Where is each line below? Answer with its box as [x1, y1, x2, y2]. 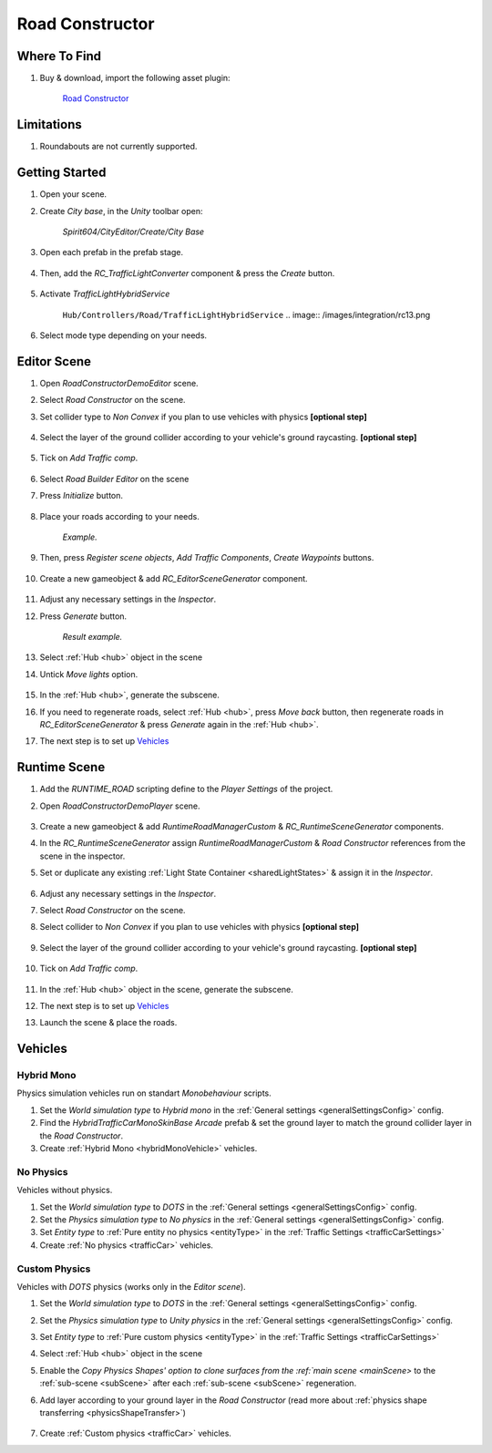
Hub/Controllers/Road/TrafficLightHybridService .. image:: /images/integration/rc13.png [62, 309, 431, 320]
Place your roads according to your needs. [39, 510, 200, 521]
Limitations [16, 117, 82, 132]
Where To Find [16, 48, 102, 64]
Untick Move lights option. [39, 668, 138, 679]
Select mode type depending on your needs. [39, 330, 208, 341]
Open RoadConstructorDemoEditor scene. [39, 377, 200, 388]
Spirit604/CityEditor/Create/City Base [62, 226, 205, 237]
